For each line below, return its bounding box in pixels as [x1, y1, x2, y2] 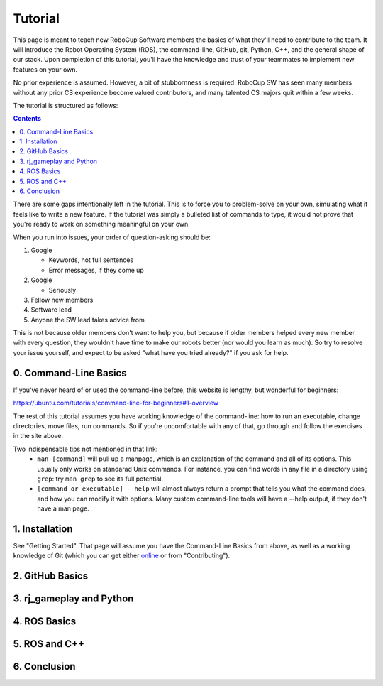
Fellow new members [30, 295, 94, 304]
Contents [13, 114, 42, 123]
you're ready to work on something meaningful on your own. [13, 220, 191, 229]
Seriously [48, 285, 77, 294]
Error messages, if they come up [48, 266, 145, 274]
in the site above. [13, 432, 64, 440]
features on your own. [13, 65, 78, 74]
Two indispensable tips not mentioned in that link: [13, 445, 158, 453]
